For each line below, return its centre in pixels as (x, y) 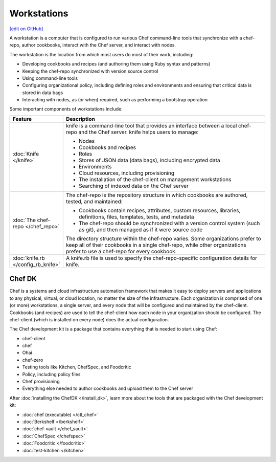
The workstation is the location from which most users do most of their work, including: (101, 54)
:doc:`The (24, 220)
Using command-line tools (50, 78)
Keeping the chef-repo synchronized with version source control (90, 71)
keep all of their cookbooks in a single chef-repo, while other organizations (156, 245)
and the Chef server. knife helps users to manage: (139, 132)
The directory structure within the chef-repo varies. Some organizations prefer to (163, 238)
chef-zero (33, 360)
